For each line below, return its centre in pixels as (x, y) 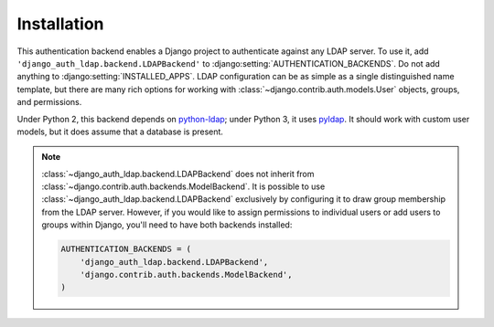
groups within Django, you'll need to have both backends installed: (167, 225)
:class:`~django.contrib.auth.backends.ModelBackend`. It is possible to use (183, 186)
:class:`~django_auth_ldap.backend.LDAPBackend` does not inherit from (178, 174)
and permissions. (49, 102)
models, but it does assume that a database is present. (120, 132)
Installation (60, 24)
